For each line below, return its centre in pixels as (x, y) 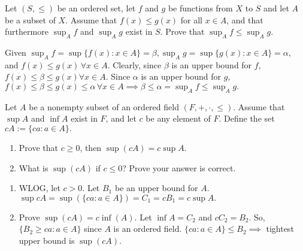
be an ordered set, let (96, 8)
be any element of (178, 118)
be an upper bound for (156, 188)
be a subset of (30, 19)
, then (91, 147)
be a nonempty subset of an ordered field (104, 106)
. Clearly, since (134, 64)
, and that (245, 19)
